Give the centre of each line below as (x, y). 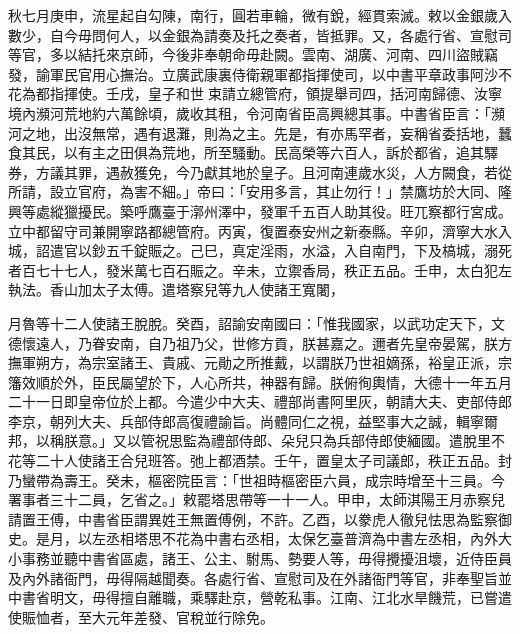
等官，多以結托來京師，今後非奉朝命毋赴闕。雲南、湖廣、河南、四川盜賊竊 (253, 54)
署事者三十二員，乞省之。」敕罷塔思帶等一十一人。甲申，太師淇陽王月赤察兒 (256, 499)
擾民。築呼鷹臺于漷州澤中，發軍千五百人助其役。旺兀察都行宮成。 (294, 210)
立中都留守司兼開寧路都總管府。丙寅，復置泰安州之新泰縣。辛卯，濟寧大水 (253, 230)
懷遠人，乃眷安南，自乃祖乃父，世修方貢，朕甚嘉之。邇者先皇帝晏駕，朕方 (266, 342)
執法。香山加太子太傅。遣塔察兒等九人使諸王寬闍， (176, 289)
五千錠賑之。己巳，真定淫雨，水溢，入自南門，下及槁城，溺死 (308, 250)
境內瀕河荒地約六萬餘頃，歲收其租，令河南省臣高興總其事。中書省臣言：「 (249, 112)
